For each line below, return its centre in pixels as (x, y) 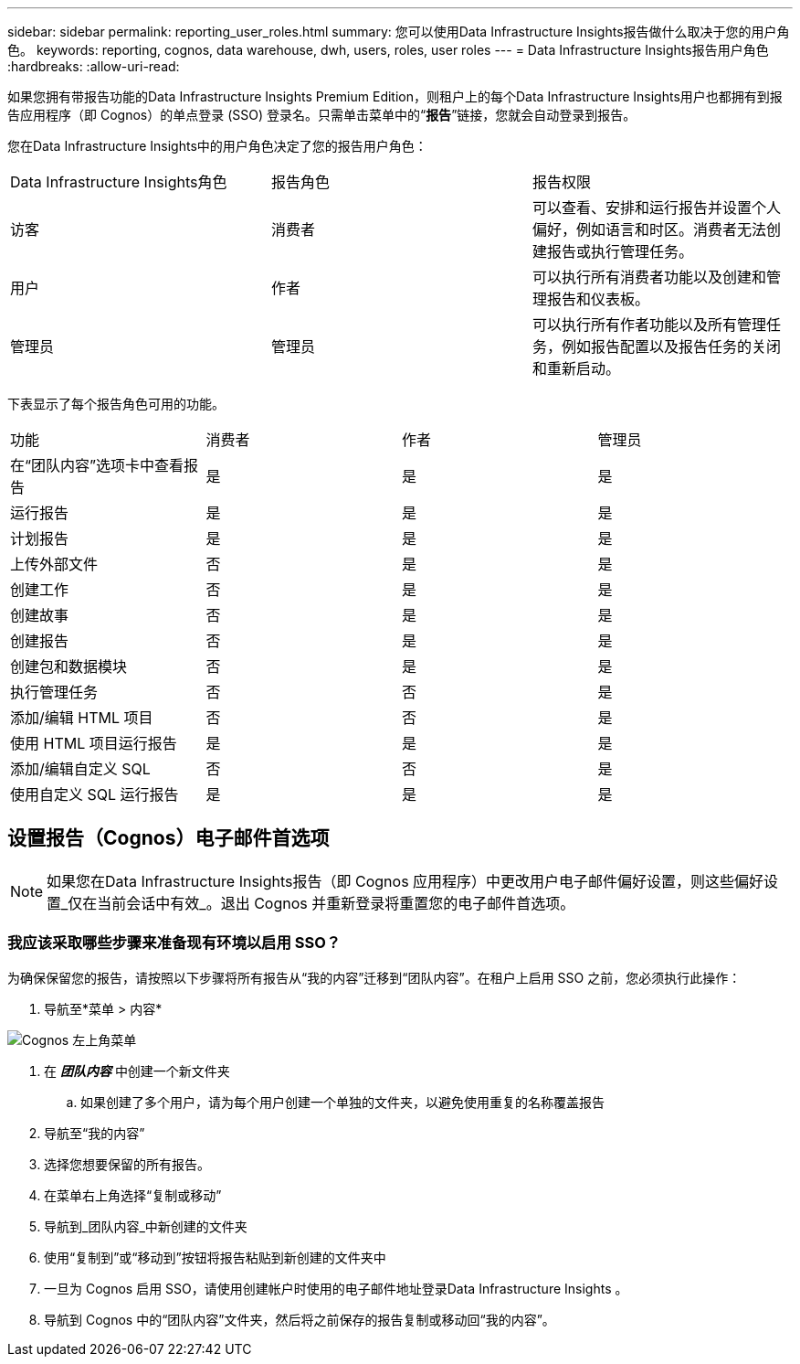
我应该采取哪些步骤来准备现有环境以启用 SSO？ (174, 943)
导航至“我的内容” (95, 1133)
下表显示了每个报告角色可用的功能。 (116, 404)
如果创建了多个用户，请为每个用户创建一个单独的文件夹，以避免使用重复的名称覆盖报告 (342, 1102)
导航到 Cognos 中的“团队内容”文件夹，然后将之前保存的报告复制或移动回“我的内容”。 (300, 1319)
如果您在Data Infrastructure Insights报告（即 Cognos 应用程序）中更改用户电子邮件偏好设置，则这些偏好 (405, 881)
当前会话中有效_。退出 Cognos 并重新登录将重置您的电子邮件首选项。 (336, 903)
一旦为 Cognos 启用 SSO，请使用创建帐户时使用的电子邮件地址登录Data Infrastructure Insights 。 (336, 1288)
